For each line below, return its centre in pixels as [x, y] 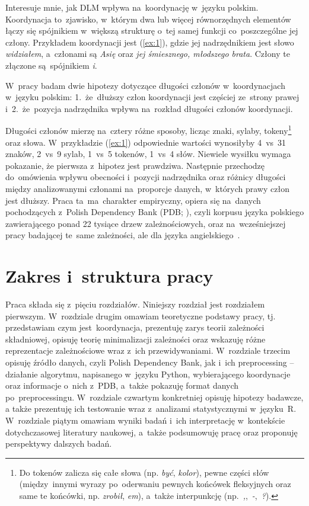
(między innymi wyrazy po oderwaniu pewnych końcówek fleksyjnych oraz [155, 484]
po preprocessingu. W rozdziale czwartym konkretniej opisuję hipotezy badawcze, [154, 397]
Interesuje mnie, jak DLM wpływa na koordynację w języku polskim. [132, 7]
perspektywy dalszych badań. [59, 443]
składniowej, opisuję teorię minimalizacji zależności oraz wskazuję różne [136, 339]
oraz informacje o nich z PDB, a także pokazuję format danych [122, 385]
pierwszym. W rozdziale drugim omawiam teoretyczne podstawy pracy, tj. [141, 316]
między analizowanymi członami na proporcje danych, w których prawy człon [147, 188]
